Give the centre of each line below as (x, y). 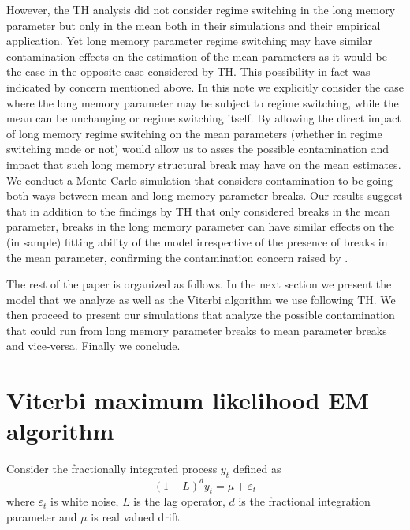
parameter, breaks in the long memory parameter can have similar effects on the (201, 226)
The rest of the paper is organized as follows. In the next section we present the (199, 284)
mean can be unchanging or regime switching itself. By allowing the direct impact (204, 118)
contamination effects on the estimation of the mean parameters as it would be (197, 56)
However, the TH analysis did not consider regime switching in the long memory (201, 9)
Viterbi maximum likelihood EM (188, 400)
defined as (257, 469)
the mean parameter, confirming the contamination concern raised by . (177, 257)
